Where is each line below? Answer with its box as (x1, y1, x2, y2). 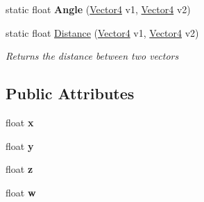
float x (6, 115, 34, 129)
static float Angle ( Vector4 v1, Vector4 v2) (6, 2, 191, 16)
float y (6, 138, 34, 153)
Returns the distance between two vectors (6, 49, 179, 63)
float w (6, 185, 36, 199)
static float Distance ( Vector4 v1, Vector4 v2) (6, 25, 199, 40)
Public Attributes (6, 83, 135, 104)
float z (6, 162, 33, 176)
